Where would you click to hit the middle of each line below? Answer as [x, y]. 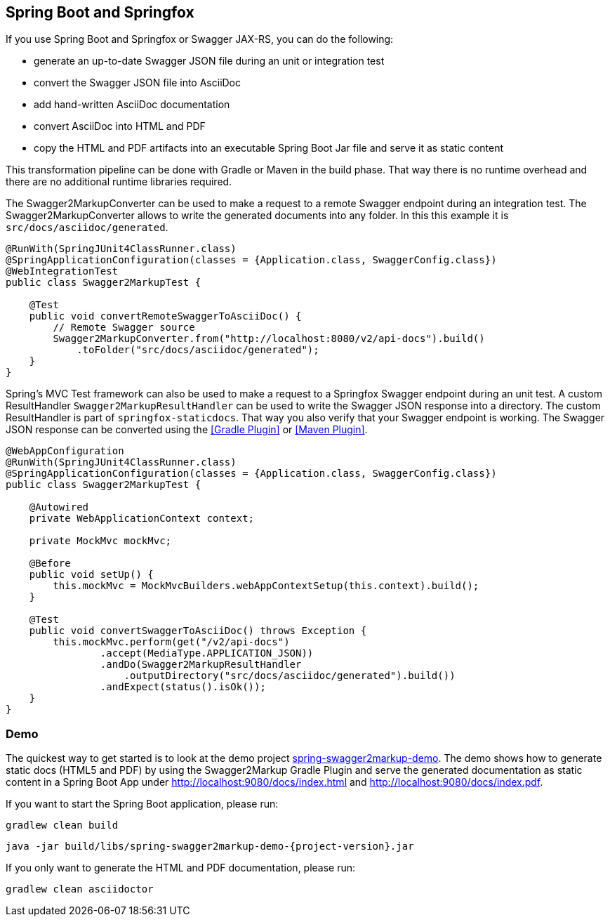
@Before [50, 564]
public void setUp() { [91, 575]
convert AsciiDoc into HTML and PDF [120, 126]
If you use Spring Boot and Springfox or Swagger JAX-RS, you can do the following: [200, 39]
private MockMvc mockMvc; [100, 541]
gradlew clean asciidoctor [80, 889]
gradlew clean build [62, 825]
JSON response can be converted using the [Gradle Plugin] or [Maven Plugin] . [187, 430]
